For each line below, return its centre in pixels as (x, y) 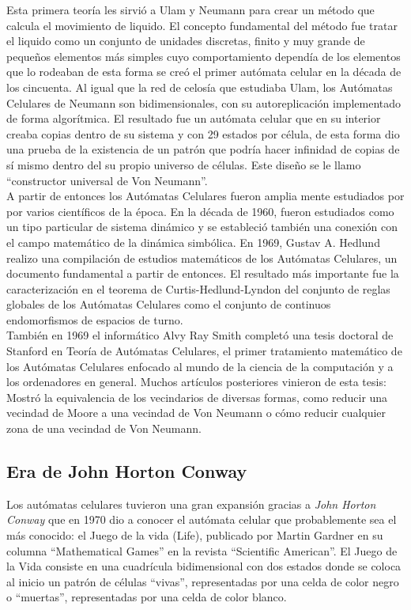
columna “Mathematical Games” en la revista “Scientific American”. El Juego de (202, 550)
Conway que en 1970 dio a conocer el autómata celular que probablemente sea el (202, 519)
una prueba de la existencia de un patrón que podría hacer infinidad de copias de (203, 149)
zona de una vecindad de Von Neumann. (104, 428)
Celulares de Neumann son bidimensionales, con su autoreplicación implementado (204, 102)
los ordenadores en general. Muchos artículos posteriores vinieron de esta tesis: (196, 382)
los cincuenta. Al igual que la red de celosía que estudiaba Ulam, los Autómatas (200, 87)
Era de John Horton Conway (127, 471)
